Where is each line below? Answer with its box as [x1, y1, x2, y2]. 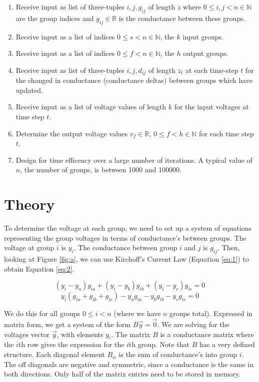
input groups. [182, 31, 223, 41]
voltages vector [4, 329, 50, 339]
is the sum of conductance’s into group [118, 349, 237, 360]
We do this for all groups [4, 308, 80, 319]
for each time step [199, 128, 254, 138]
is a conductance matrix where [160, 329, 254, 339]
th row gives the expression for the [18, 339, 124, 350]
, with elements [56, 329, 103, 339]
